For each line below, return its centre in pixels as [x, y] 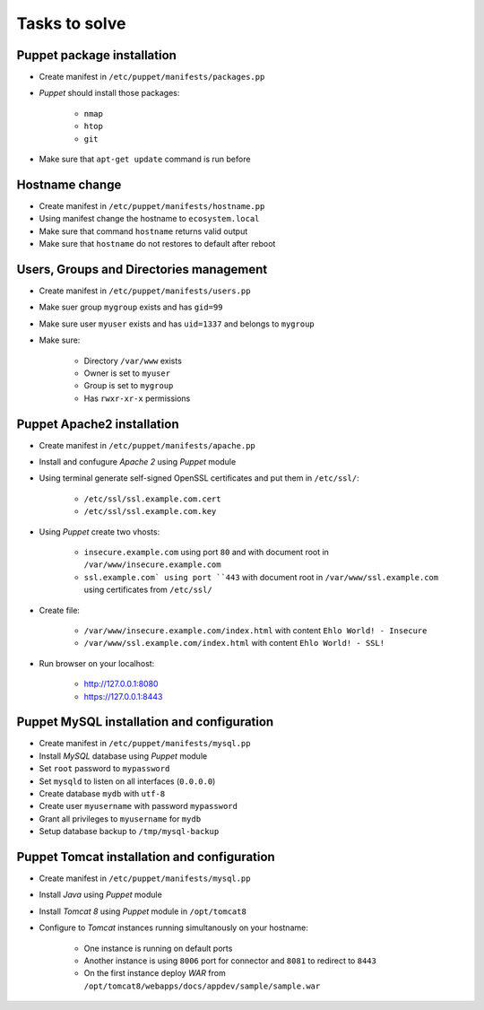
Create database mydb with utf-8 [102, 793]
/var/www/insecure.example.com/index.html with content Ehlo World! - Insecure [255, 630]
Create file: [60, 610]
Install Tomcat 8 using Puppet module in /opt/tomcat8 [143, 911]
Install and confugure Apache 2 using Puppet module [138, 462]
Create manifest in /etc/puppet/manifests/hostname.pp [152, 205]
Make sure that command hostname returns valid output [143, 231]
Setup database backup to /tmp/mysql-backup [129, 832]
